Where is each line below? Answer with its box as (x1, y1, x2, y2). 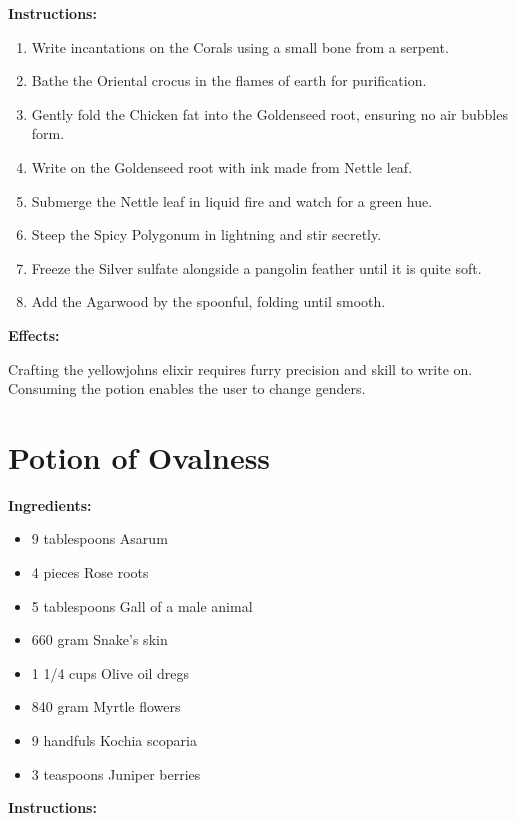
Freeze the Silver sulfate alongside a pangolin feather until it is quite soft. (31, 257, 482, 278)
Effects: (8, 324, 60, 345)
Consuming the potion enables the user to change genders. (8, 378, 366, 399)
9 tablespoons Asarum (31, 528, 168, 549)
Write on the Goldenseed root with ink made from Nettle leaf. (31, 156, 413, 177)
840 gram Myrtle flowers (31, 696, 181, 717)
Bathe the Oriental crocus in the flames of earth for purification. (31, 70, 427, 91)
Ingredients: (8, 494, 92, 515)
